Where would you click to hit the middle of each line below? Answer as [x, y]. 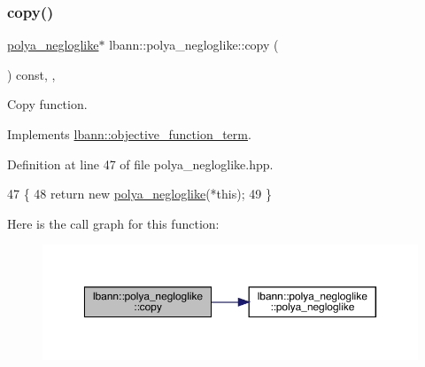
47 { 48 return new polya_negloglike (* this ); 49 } [139, 194]
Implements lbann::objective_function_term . [129, 134]
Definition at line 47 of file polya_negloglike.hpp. [140, 164]
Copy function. [47, 104]
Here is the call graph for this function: [113, 223]
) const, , [31, 74]
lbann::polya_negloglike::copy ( [194, 45]
